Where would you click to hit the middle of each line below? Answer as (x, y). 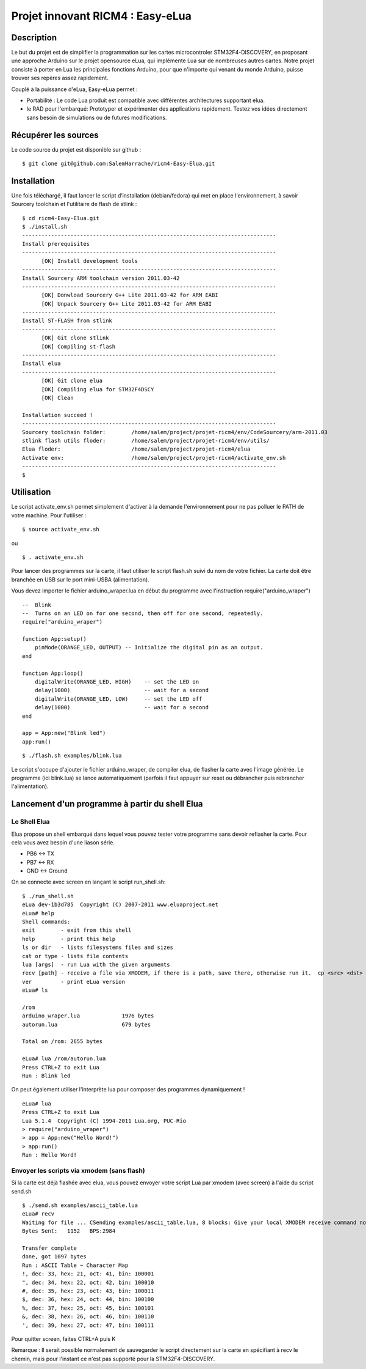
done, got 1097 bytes (54, 1257)
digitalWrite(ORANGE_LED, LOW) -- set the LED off (118, 699)
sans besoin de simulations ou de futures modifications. (97, 117)
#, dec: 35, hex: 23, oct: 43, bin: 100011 (88, 1291)
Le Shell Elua (30, 822)
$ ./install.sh (45, 227)
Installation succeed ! (58, 415)
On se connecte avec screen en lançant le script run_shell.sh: (88, 882)
